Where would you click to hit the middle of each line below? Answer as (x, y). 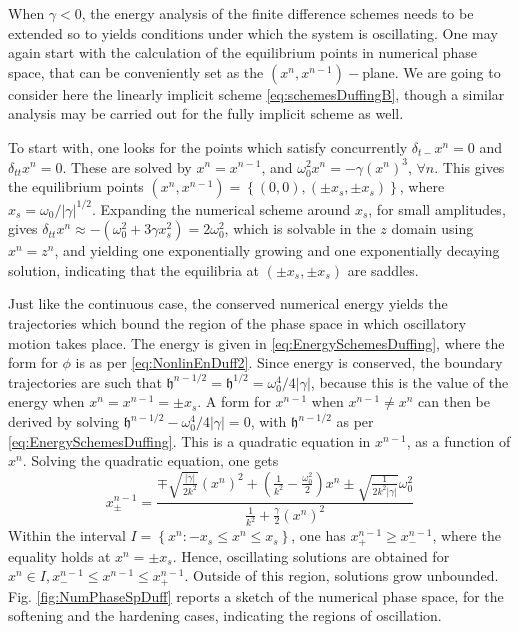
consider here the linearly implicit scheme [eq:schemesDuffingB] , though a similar (256, 93)
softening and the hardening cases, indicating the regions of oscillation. (225, 615)
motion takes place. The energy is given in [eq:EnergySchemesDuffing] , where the (256, 342)
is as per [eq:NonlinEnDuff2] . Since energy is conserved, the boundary (289, 362)
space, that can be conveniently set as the (136, 71)
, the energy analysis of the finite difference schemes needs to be (277, 13)
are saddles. (383, 269)
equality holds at (59, 555)
